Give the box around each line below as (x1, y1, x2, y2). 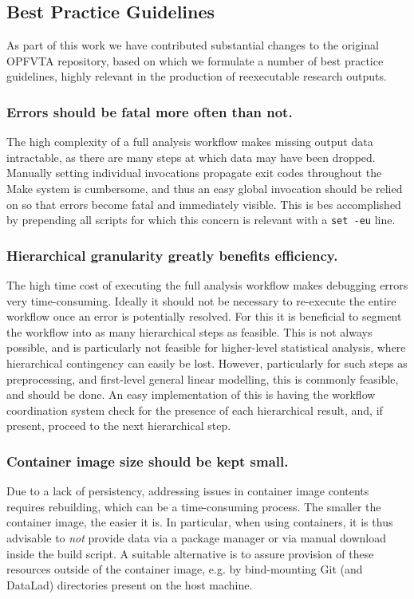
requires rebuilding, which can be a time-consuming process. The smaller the (6, 498, 381, 514)
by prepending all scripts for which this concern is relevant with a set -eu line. (6, 211, 396, 228)
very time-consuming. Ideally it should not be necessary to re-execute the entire (6, 292, 396, 309)
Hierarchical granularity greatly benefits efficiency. (6, 245, 338, 265)
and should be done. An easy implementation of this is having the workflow (6, 386, 376, 403)
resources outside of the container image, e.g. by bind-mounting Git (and (6, 561, 363, 577)
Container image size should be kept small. (6, 451, 289, 471)
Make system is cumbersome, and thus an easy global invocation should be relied (6, 179, 403, 196)
